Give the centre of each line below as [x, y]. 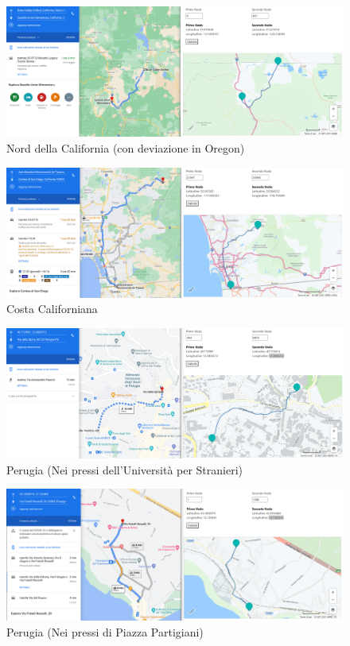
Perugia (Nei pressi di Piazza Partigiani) [105, 631]
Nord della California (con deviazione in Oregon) [126, 147]
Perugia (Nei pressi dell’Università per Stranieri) [125, 469]
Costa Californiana [52, 309]
